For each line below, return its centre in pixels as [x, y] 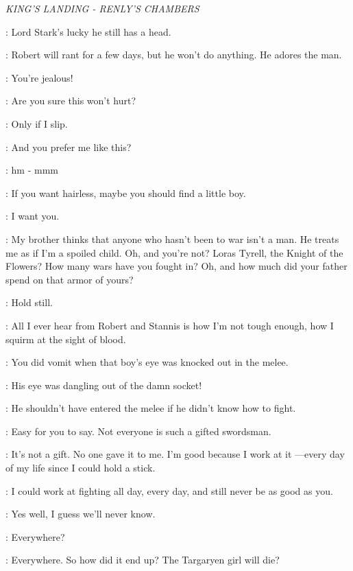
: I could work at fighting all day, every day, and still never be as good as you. [169, 490]
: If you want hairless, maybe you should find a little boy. [126, 193]
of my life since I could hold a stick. [81, 468]
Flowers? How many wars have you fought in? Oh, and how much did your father [176, 266]
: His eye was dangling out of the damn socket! [104, 385]
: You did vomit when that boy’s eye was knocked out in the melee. [147, 362]
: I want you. [33, 216]
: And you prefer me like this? [69, 147]
